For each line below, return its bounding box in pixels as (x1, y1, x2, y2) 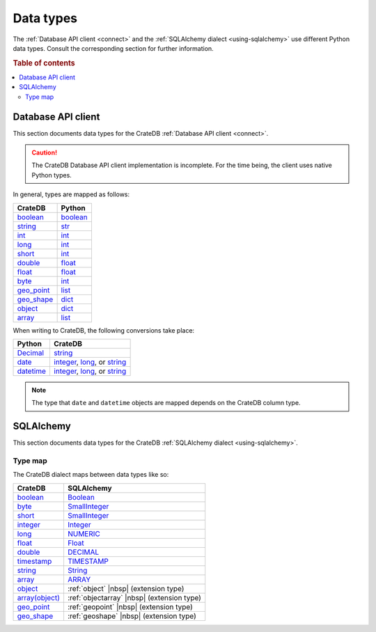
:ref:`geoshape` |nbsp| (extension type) (67, 611, 196, 621)
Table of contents (13, 58, 76, 68)
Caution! (31, 148, 58, 157)
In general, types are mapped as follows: (13, 190, 130, 198)
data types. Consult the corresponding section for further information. (13, 44, 214, 52)
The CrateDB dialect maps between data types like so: (13, 471, 169, 479)
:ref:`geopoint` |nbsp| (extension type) (67, 602, 193, 612)
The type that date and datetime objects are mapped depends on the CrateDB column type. (31, 399, 301, 407)
